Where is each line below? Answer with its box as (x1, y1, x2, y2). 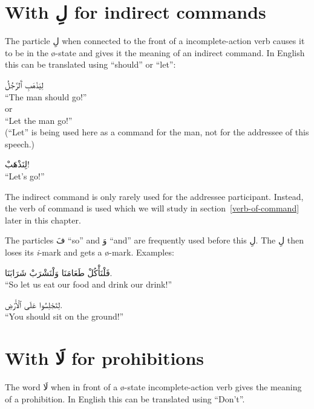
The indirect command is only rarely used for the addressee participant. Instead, (5, 190, 304, 202)
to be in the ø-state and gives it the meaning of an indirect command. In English (5, 46, 305, 59)
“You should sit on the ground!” (5, 310, 124, 323)
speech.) (5, 137, 35, 150)
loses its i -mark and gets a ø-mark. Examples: (5, 246, 174, 259)
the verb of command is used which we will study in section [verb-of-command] (5, 202, 299, 214)
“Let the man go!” (5, 114, 73, 126)
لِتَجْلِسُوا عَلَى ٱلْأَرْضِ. (5, 298, 63, 311)
